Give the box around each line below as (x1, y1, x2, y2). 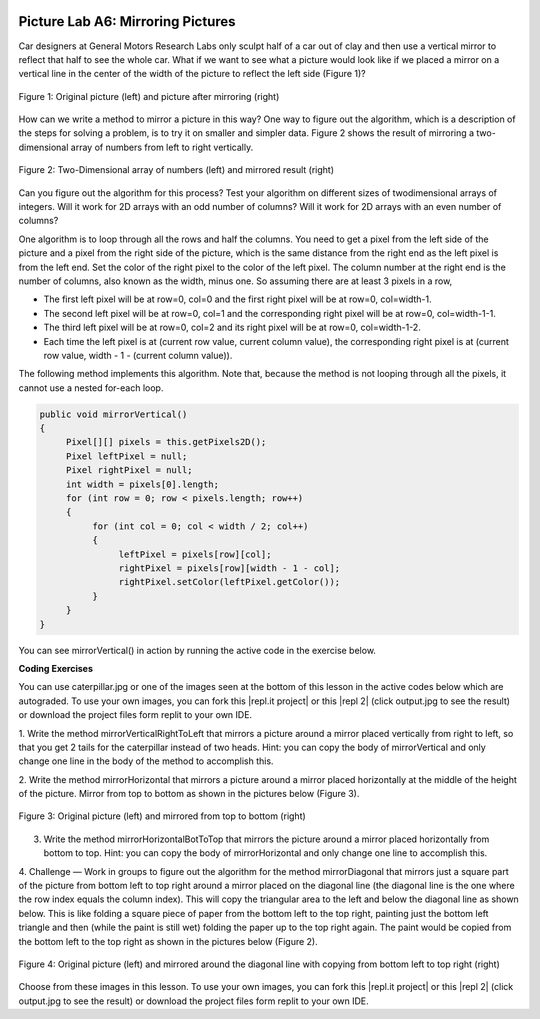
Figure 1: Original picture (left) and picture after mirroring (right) (18, 90, 280, 102)
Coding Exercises (18, 662, 94, 674)
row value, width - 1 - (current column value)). (43, 349, 233, 361)
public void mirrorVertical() (39, 408, 188, 420)
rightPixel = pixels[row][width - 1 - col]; (118, 563, 341, 574)
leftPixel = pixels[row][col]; (118, 548, 272, 560)
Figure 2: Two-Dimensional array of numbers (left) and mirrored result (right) (18, 164, 335, 176)
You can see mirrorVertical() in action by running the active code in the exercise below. (18, 644, 377, 656)
